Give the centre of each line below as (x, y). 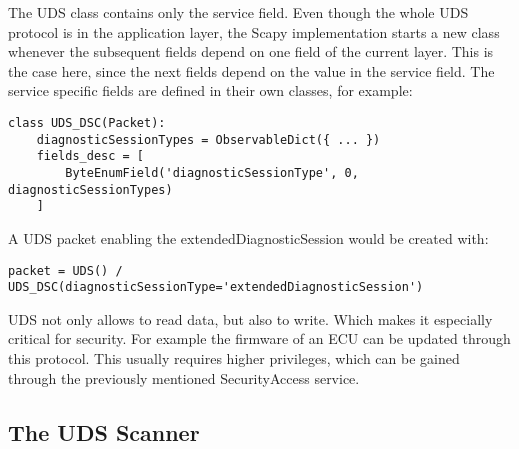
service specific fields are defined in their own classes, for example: (210, 90)
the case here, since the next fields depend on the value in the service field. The (251, 70)
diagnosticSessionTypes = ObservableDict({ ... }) (208, 139)
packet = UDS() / (65, 270)
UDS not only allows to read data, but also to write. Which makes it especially (250, 318)
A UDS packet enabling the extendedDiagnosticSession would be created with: (248, 237)
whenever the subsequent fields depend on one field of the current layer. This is (251, 51)
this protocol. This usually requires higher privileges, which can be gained (234, 358)
